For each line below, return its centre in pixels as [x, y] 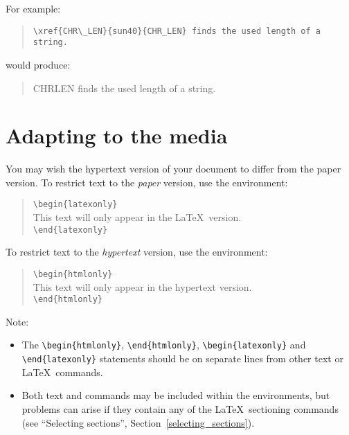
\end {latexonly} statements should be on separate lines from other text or [182, 358]
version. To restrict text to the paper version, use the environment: [147, 182]
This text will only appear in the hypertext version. [142, 286]
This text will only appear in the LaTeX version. [137, 217]
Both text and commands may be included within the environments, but [176, 395]
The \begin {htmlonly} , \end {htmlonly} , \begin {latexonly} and [164, 345]
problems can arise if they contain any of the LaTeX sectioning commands [180, 408]
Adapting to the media [117, 135]
